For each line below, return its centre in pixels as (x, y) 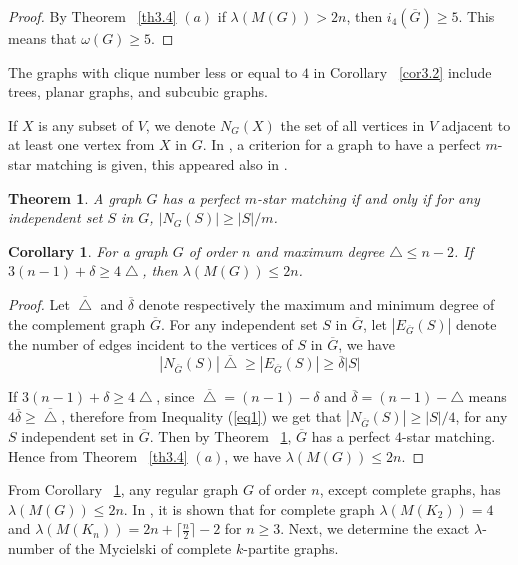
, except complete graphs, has (410, 489)
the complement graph (77, 323)
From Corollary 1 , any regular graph (123, 489)
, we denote (180, 124)
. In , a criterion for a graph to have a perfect (341, 144)
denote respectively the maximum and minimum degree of (316, 303)
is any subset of (85, 124)
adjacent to (476, 124)
